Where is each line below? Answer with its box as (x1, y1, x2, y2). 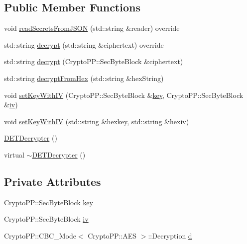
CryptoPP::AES (88, 230, 137, 241)
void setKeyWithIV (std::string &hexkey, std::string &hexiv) (4, 116, 189, 126)
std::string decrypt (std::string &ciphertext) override (4, 39, 164, 50)
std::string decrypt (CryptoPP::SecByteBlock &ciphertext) (4, 56, 183, 67)
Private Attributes (4, 173, 101, 189)
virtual (4, 149, 24, 160)
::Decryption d (148, 230, 192, 241)
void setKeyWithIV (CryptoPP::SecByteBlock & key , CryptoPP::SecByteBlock (4, 89, 244, 100)
